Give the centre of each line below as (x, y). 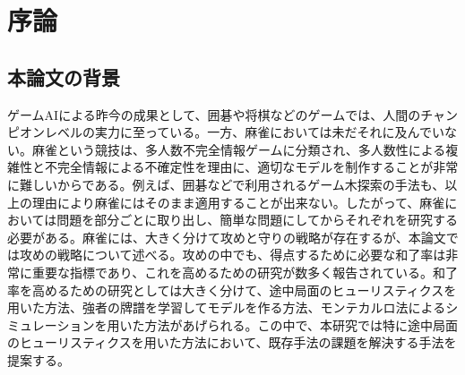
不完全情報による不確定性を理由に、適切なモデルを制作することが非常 (251, 167)
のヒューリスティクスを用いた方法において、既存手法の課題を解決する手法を (232, 342)
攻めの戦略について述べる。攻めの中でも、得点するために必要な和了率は (232, 255)
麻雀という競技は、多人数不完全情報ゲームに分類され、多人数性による (239, 149)
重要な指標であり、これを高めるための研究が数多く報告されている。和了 (245, 272)
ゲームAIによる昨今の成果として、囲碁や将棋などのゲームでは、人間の (214, 114)
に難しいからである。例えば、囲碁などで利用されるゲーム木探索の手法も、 (226, 184)
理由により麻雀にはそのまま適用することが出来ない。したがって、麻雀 (238, 202)
